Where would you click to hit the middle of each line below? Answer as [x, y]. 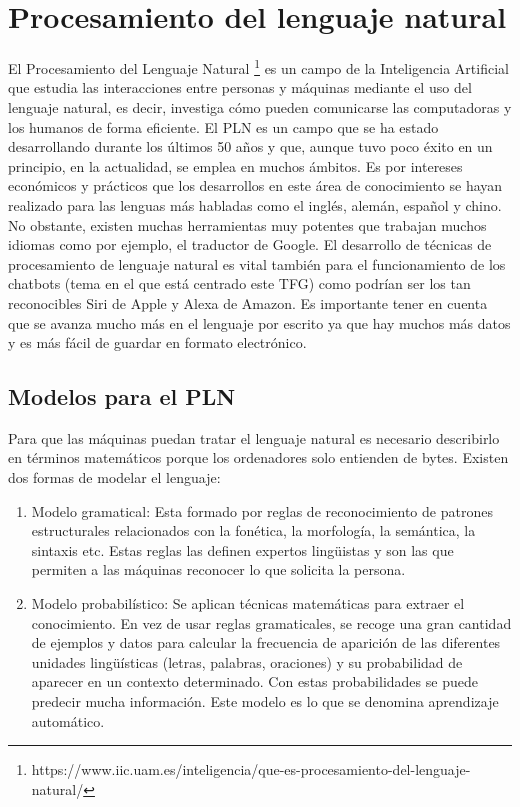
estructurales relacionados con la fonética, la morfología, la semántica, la [253, 530]
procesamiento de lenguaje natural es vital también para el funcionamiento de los [257, 263]
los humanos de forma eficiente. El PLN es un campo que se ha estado [223, 126]
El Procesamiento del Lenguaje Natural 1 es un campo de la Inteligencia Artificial [258, 66]
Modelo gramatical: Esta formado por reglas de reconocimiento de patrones [262, 510]
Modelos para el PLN [122, 396]
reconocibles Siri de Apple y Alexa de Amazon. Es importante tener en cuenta [248, 302]
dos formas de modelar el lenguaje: [114, 477]
